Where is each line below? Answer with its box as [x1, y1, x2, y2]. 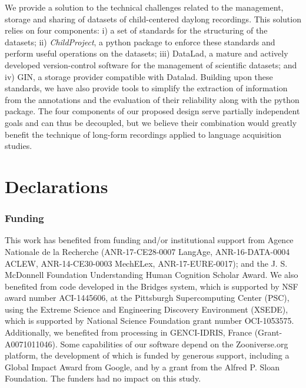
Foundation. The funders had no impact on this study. [5, 372, 201, 384]
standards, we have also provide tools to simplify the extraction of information [5, 82, 288, 94]
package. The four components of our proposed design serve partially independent [5, 105, 300, 117]
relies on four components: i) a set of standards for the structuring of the [5, 24, 268, 37]
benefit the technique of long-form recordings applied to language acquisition [5, 128, 282, 140]
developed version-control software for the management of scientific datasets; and [5, 58, 297, 71]
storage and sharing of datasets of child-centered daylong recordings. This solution [5, 12, 301, 25]
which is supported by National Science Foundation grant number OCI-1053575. [5, 314, 294, 327]
